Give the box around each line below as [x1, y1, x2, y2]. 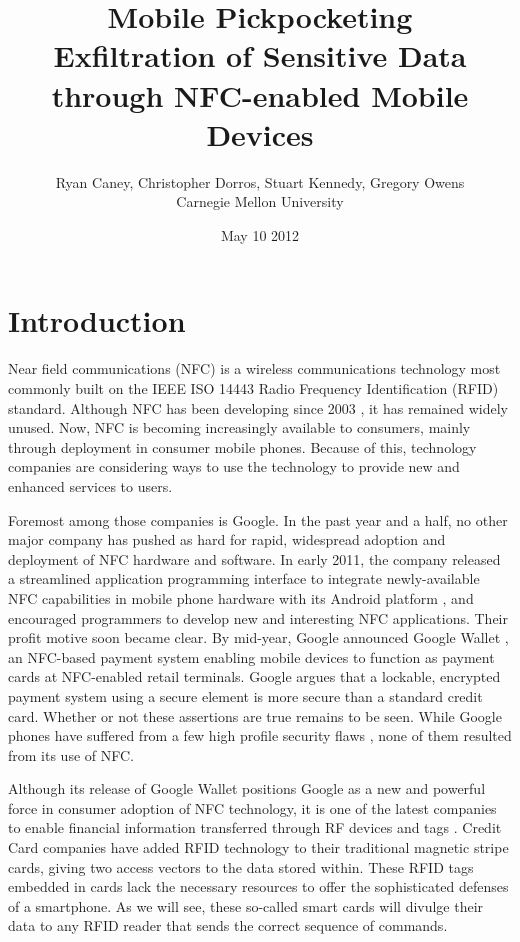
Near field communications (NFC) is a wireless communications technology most [8, 358, 501, 379]
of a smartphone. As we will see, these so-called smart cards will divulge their [8, 895, 484, 916]
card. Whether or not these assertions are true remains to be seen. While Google [8, 705, 502, 726]
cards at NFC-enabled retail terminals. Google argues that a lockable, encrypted [8, 666, 501, 687]
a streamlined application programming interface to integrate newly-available [8, 568, 480, 589]
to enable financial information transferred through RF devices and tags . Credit [8, 817, 502, 838]
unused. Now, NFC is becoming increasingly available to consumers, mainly [8, 417, 471, 438]
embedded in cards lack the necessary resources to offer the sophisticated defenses [8, 876, 509, 897]
